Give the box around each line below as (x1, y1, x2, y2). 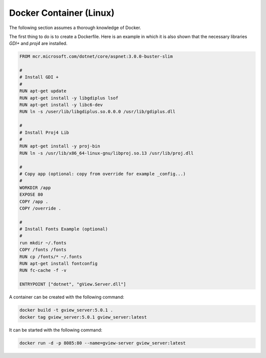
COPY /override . (19, 205, 62, 211)
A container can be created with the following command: (9, 294, 124, 300)
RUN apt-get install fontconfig (19, 261, 98, 266)
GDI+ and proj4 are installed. (9, 40, 67, 46)
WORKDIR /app (19, 185, 51, 190)
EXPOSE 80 (19, 192, 43, 197)
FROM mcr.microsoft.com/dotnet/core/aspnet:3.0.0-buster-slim (19, 54, 173, 59)
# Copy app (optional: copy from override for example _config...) (19, 171, 186, 177)
